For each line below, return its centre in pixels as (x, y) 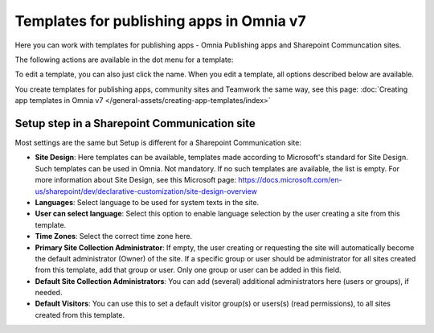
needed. (49, 293)
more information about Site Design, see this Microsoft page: (136, 180)
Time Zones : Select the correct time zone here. (114, 236)
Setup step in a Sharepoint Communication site (135, 123)
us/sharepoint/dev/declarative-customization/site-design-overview (146, 191)
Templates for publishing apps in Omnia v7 (160, 21)
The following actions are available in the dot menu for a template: (124, 60)
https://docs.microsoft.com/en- (290, 180)
